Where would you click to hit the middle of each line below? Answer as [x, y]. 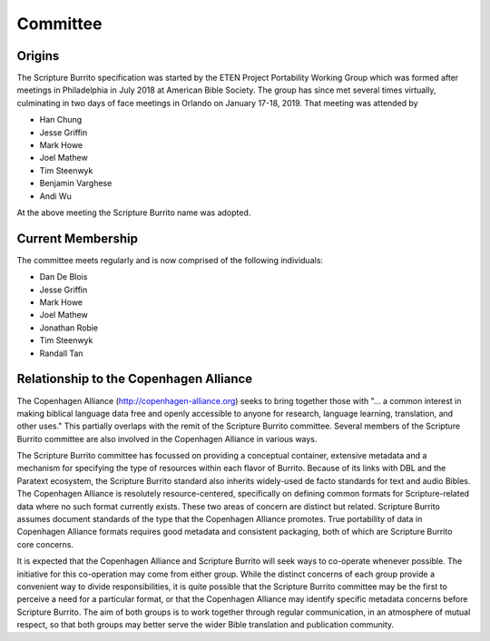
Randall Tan [61, 353]
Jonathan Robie [69, 328]
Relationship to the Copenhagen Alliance [135, 379]
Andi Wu [55, 196]
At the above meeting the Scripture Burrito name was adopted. [134, 212]
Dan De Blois [64, 277]
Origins [38, 56]
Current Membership [77, 238]
